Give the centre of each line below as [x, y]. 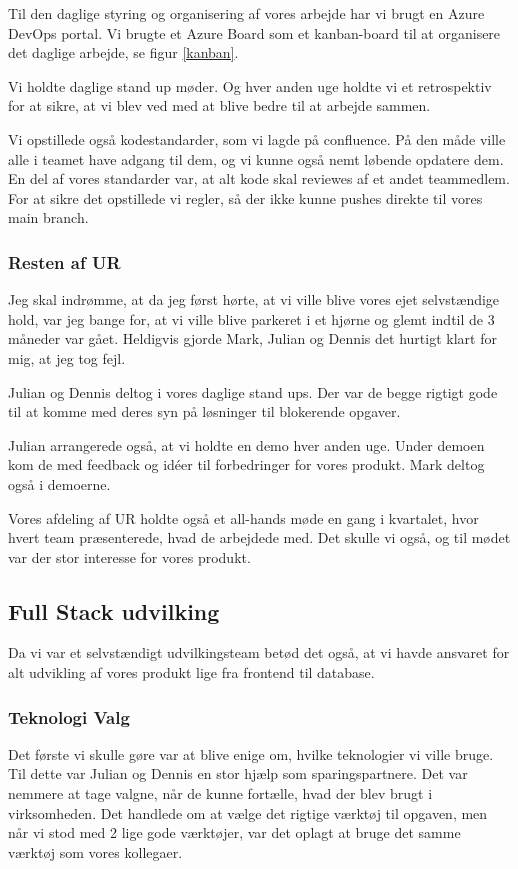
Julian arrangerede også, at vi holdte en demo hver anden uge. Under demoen [246, 444]
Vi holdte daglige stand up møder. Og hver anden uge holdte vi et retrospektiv [250, 85]
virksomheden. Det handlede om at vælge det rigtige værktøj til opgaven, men [248, 812]
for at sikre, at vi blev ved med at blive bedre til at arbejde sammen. [219, 105]
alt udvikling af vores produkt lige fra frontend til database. [191, 672]
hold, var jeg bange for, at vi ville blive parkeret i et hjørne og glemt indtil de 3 [251, 318]
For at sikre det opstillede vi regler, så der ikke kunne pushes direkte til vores [245, 197]
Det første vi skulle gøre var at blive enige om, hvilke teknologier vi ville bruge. [251, 753]
